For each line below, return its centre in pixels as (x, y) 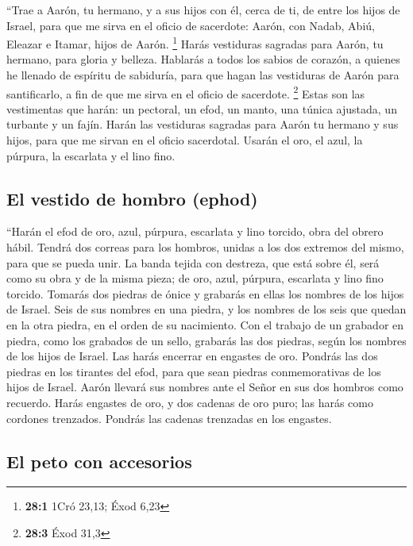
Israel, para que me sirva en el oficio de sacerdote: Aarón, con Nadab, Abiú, (191, 25)
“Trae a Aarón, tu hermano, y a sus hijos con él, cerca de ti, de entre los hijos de (203, 10)
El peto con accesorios (99, 461)
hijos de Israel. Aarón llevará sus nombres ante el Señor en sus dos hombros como (205, 387)
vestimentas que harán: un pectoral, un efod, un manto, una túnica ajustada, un (202, 108)
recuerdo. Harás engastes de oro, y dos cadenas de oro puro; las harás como (190, 402)
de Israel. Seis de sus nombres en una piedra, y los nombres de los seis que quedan (206, 309)
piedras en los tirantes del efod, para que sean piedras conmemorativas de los (194, 371)
